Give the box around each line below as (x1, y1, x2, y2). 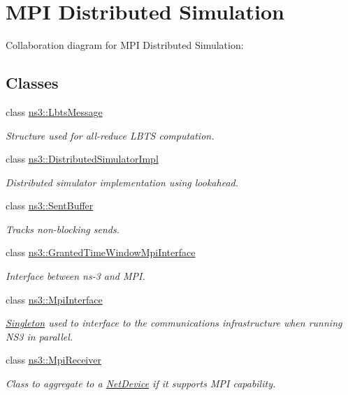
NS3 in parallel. (6, 329, 73, 343)
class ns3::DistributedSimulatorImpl (6, 151, 159, 166)
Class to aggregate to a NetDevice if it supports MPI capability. (6, 376, 276, 391)
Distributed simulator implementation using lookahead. (6, 174, 238, 189)
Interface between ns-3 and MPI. (6, 269, 145, 283)
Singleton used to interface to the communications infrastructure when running (6, 315, 342, 330)
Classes (6, 72, 59, 94)
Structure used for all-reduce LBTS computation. (6, 128, 215, 142)
